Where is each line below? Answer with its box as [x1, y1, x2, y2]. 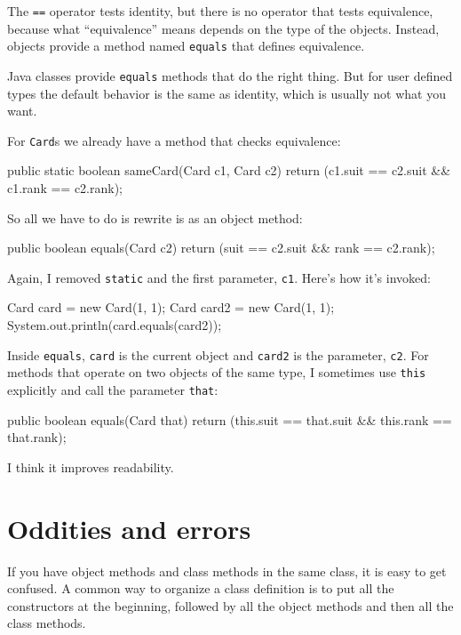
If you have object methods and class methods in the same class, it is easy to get [7, 561, 447, 580]
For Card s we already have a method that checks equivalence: [7, 131, 341, 149]
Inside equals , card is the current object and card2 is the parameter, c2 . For [7, 345, 429, 364]
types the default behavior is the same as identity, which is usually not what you [7, 84, 447, 102]
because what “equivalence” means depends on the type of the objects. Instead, [7, 19, 440, 37]
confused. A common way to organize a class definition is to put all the [7, 579, 394, 598]
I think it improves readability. [7, 457, 174, 476]
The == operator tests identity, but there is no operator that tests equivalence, [7, 2, 433, 20]
